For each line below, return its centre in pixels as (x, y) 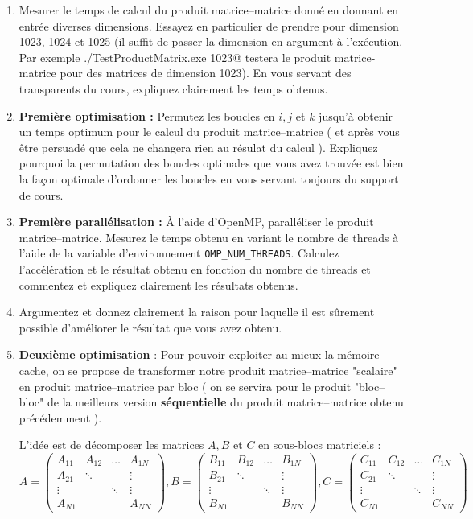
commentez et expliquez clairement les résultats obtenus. (158, 284)
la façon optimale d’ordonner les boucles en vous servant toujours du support (209, 178)
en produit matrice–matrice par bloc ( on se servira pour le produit (185, 386)
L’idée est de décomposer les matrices (111, 445)
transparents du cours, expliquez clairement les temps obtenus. (173, 88)
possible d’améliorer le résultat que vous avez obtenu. (150, 327)
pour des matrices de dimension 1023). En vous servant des (206, 73)
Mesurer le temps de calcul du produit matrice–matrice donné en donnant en (209, 10)
